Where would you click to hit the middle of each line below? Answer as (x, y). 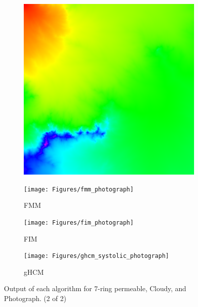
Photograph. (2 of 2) (35, 298)
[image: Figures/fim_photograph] (79, 222)
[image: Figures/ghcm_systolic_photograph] (97, 256)
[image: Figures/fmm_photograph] (79, 189)
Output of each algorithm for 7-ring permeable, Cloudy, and (95, 288)
